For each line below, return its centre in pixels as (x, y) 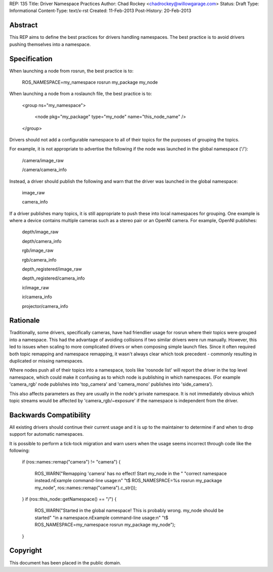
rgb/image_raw (38, 250)
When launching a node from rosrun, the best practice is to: (72, 71)
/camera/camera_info (44, 170)
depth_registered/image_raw (52, 269)
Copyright (26, 551)
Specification (31, 59)
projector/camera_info (45, 306)
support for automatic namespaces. (47, 434)
